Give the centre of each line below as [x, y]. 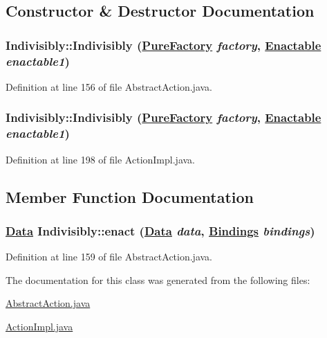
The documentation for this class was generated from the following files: [158, 279]
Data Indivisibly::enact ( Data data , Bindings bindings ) [160, 230]
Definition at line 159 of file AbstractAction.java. [109, 257]
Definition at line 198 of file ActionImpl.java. [100, 159]
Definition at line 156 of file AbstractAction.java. [109, 86]
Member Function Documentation [130, 196]
